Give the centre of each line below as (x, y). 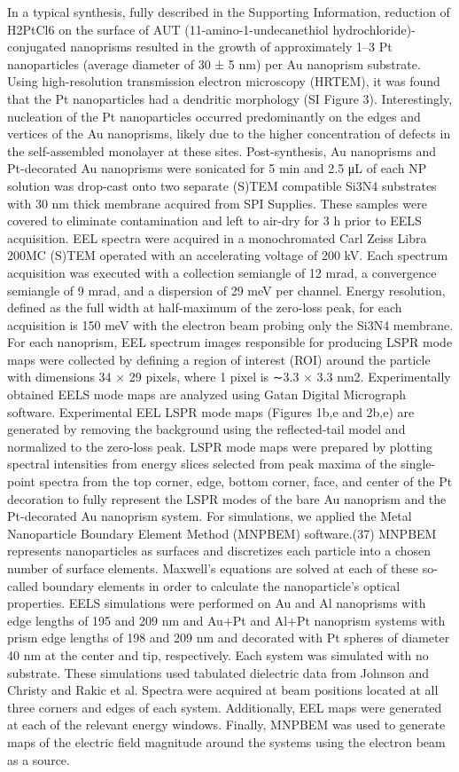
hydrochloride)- (374, 29)
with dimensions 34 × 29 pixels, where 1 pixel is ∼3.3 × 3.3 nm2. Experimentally (229, 377)
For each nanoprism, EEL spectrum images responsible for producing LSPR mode (230, 342)
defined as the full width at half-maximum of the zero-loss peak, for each (205, 307)
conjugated (37, 47)
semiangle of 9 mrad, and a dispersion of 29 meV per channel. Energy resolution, (226, 290)
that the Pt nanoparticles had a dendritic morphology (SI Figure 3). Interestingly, (230, 98)
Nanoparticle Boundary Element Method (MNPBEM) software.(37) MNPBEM (222, 533)
